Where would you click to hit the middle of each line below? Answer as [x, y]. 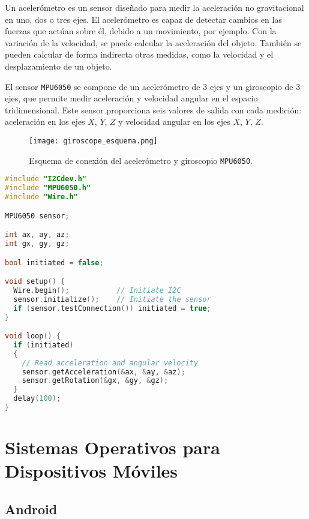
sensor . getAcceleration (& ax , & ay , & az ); [103, 372]
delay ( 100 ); [37, 399]
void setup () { [35, 282]
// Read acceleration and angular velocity [110, 363]
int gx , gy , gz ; [37, 244]
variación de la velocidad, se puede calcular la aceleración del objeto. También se [153, 42]
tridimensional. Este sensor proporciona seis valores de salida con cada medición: [153, 109]
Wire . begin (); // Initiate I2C [97, 290]
